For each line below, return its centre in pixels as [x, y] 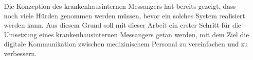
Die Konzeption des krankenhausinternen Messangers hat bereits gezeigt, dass [120, 6]
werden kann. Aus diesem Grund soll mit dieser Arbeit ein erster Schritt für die [123, 25]
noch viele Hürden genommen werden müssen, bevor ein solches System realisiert [125, 15]
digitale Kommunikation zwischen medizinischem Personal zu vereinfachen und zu [126, 44]
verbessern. [20, 53]
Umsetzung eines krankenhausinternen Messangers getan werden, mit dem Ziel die [126, 34]
